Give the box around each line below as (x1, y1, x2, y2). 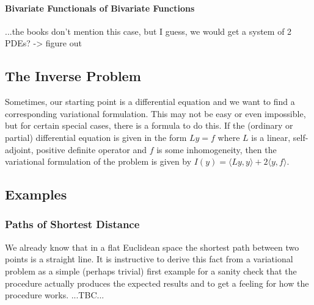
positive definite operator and (36, 143, 147, 156)
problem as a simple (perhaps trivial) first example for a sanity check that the (5, 264, 297, 277)
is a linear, (251, 131, 291, 143)
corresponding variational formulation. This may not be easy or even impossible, (5, 107, 306, 120)
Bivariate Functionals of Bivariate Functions (5, 1, 195, 14)
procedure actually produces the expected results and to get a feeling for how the (5, 276, 309, 289)
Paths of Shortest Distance (5, 217, 140, 232)
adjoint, (5, 143, 34, 156)
